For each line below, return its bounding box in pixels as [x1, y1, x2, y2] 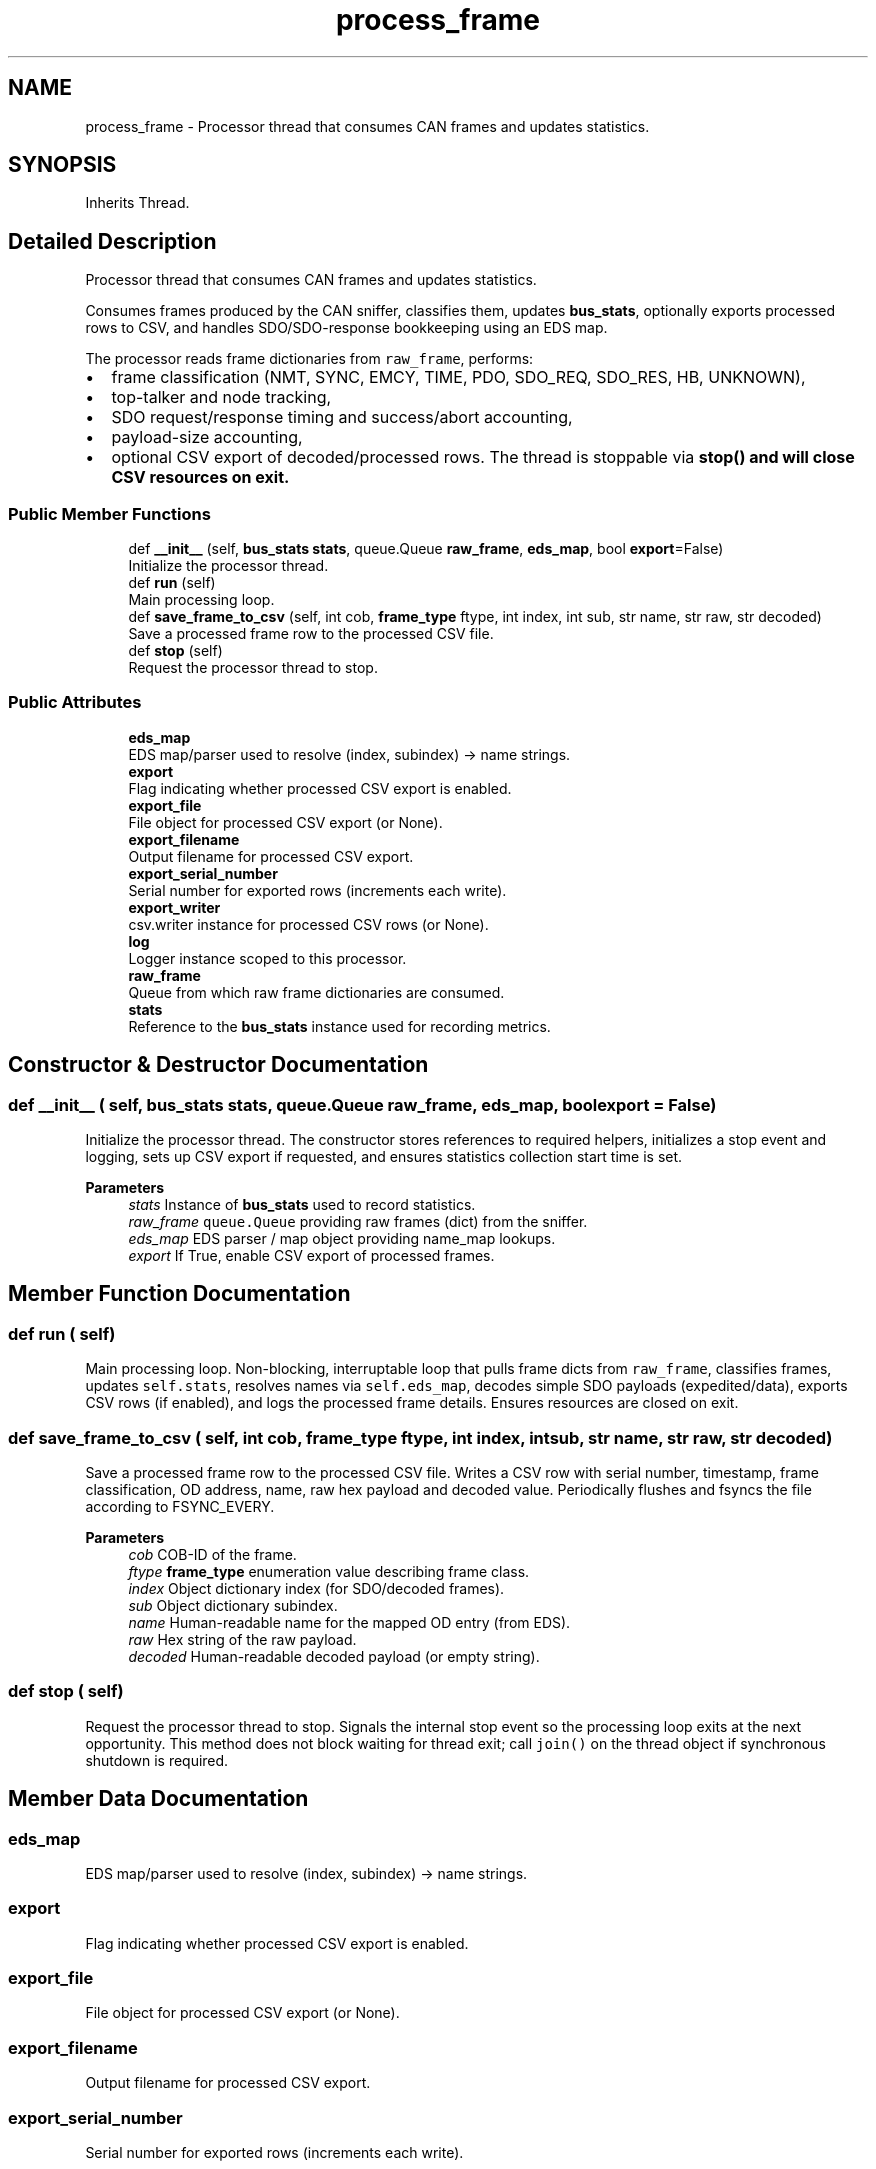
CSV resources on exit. [111, 467, 290, 488]
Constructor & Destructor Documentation [8, 1052, 429, 1078]
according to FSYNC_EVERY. [85, 1497, 275, 1515]
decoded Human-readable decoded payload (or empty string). [128, 1647, 540, 1665]
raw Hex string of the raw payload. [128, 1630, 357, 1648]
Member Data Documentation [8, 1786, 309, 1812]
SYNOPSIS [8, 152, 117, 178]
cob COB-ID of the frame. [128, 1545, 297, 1563]
